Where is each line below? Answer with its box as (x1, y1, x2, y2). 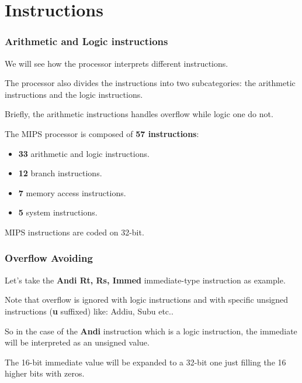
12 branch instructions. (18, 167, 102, 179)
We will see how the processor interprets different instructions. (5, 57, 228, 69)
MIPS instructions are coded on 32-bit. (5, 225, 144, 238)
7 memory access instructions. (18, 186, 126, 199)
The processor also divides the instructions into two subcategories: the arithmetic (5, 77, 296, 89)
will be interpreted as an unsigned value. (5, 336, 150, 348)
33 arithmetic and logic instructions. (18, 147, 150, 159)
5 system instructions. (18, 206, 98, 218)
